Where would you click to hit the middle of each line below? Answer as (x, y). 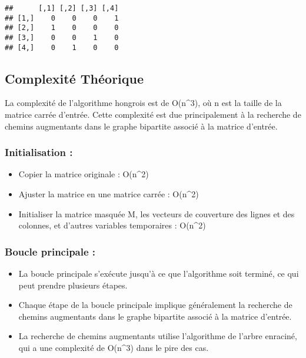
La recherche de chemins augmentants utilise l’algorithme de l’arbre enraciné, (158, 336)
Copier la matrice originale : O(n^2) (84, 174)
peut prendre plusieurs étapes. (73, 285)
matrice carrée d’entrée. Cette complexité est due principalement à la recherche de (153, 115)
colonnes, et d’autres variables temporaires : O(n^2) (112, 225)
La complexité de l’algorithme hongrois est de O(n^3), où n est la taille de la (143, 103)
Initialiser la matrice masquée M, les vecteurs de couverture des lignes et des (157, 213)
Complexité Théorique (74, 78)
